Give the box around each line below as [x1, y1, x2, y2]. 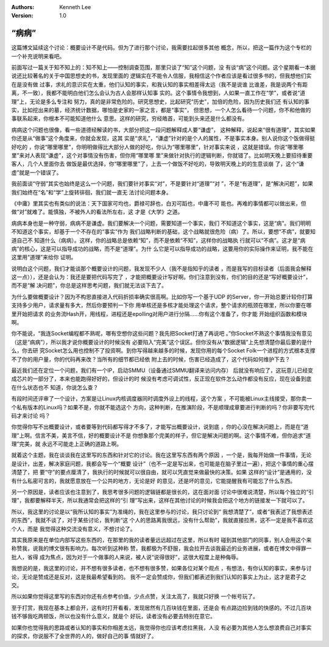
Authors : [11, 4, 35, 10]
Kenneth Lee [59, 4, 91, 10]
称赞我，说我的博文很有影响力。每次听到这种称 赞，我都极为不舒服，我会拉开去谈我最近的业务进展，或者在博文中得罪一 [11, 545, 312, 552]
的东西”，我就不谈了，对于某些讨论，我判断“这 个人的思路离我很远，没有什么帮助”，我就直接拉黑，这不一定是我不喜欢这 [11, 517, 314, 524]
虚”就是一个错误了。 [11, 168, 62, 176]
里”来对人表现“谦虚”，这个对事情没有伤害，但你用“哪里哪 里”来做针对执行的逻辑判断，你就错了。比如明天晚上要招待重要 [11, 151, 313, 159]
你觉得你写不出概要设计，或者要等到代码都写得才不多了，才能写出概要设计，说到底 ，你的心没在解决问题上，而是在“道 [11, 423, 309, 431]
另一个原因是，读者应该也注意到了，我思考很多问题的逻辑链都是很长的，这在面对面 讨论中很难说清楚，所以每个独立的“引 [11, 488, 314, 496]
